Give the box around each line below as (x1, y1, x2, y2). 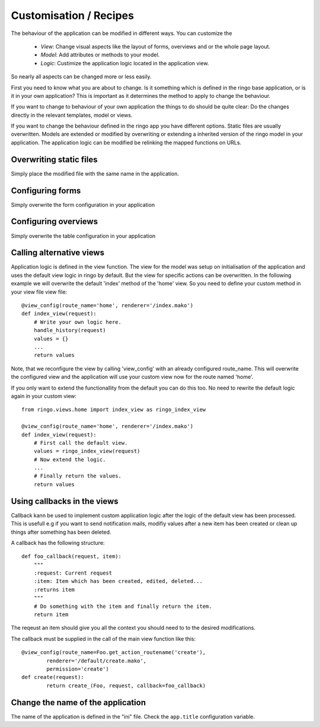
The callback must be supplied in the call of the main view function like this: (11, 635, 196, 642)
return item (33, 611, 69, 618)
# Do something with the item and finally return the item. (33, 602, 213, 610)
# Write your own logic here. (33, 318, 121, 326)
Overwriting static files (11, 154, 98, 164)
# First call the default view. (33, 439, 128, 446)
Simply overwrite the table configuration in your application (11, 232, 156, 240)
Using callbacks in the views (11, 496, 119, 506)
